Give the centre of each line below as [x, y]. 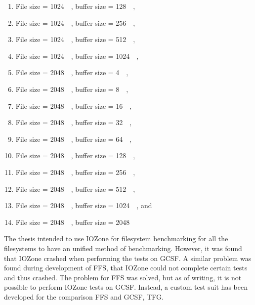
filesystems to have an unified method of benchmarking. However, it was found [123, 248]
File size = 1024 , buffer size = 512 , [75, 39]
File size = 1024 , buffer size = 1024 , [77, 56]
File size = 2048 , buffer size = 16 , [74, 106]
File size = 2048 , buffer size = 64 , [74, 139]
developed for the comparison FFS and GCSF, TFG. [84, 296]
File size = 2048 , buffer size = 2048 [73, 222]
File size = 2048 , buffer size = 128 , [75, 155]
